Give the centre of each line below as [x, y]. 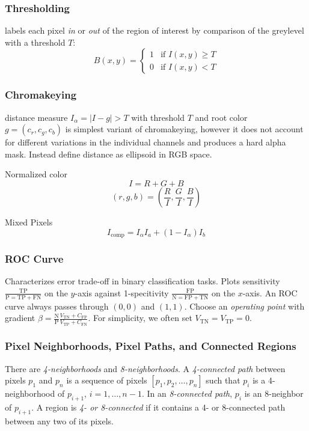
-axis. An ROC [270, 292]
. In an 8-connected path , [187, 393]
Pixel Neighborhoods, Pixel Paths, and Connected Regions [151, 346]
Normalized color [36, 174]
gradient [20, 318]
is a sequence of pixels [107, 380]
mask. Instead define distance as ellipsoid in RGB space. [109, 154]
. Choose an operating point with [244, 306]
